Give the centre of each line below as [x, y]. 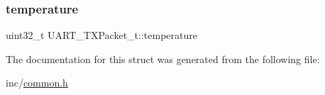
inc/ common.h [37, 83]
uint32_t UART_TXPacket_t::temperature [101, 35]
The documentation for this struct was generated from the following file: [163, 58]
